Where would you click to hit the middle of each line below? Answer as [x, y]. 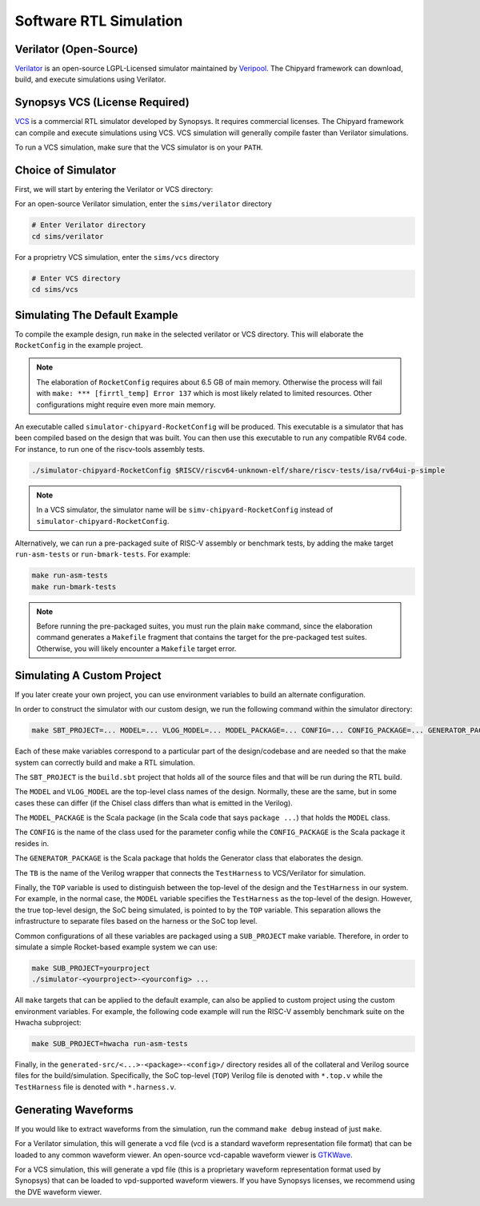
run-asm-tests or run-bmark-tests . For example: [103, 554]
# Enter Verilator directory [89, 225]
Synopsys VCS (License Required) [102, 103]
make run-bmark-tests [74, 587]
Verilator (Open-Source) [77, 49]
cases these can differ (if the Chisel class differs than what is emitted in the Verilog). [154, 803]
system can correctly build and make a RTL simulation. [105, 762]
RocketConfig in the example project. [79, 345]
